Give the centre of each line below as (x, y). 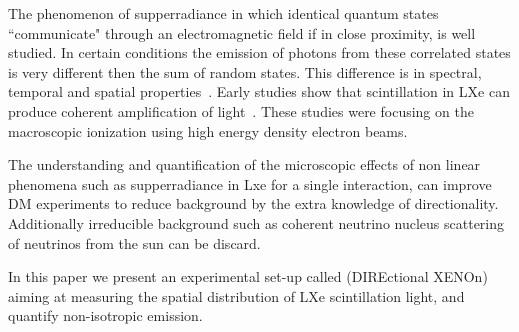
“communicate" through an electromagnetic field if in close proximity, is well (242, 32)
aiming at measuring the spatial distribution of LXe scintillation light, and (236, 295)
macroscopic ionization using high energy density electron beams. (208, 130)
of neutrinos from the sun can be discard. (134, 242)
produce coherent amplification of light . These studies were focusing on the (241, 110)
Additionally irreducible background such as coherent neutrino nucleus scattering (256, 222)
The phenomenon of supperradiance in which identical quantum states (223, 13)
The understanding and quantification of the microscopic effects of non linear (244, 164)
